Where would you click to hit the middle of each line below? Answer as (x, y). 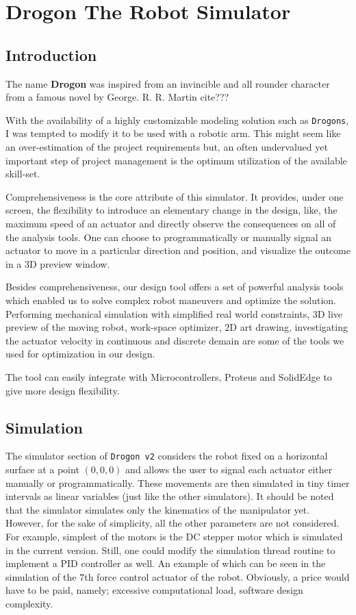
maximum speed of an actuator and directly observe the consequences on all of (171, 223)
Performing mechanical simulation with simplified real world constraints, (158, 313)
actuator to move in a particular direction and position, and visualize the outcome (178, 250)
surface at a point (42, 469)
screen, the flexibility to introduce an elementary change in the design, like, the (171, 210)
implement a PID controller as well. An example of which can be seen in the (166, 563)
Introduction (51, 54)
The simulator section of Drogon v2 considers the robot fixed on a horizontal (167, 456)
